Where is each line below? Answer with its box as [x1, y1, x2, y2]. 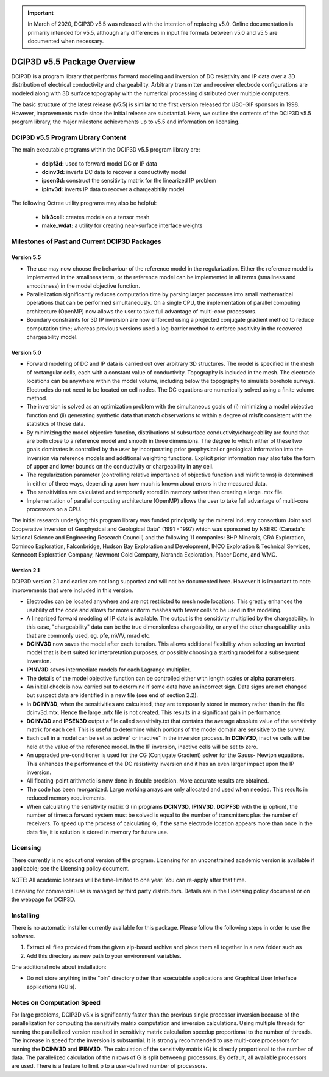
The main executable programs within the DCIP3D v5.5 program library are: [11, 146, 200, 153]
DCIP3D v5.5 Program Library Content [11, 133, 126, 142]
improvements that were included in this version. [11, 586, 133, 594]
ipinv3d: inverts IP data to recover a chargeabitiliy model [41, 185, 185, 192]
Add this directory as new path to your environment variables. [26, 952, 182, 959]
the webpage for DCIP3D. [11, 896, 76, 904]
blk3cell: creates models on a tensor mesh [41, 213, 150, 221]
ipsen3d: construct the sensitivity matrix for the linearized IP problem [41, 177, 216, 184]
